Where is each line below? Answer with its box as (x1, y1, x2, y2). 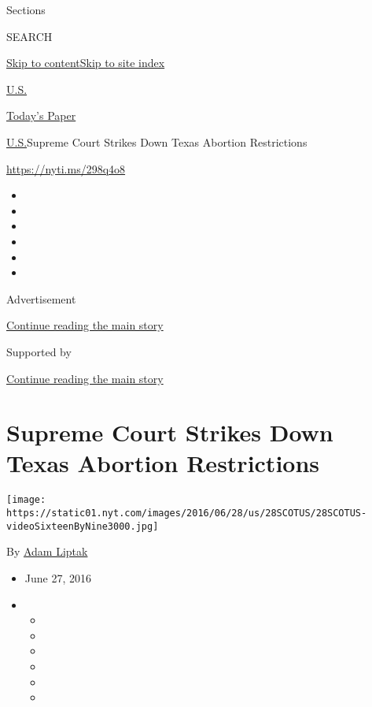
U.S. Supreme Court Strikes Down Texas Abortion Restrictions (6, 133, 308, 150)
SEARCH (6, 28, 53, 44)
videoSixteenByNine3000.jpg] (6, 520, 159, 532)
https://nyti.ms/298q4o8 (6, 160, 126, 177)
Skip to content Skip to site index (6, 54, 165, 71)
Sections (6, 2, 46, 17)
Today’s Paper (6, 107, 76, 124)
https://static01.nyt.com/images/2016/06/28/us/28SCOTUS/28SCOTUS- (6, 508, 367, 519)
